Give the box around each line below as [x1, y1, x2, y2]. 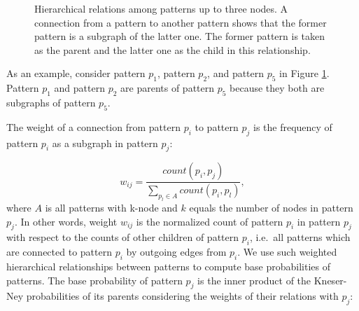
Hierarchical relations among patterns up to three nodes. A [34, 1, 288, 15]
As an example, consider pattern [6, 66, 146, 81]
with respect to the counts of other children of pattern [6, 230, 239, 244]
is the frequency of [253, 119, 332, 134]
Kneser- [314, 272, 347, 287]
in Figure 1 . [279, 66, 330, 81]
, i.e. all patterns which [249, 230, 351, 244]
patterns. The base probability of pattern [6, 272, 183, 287]
